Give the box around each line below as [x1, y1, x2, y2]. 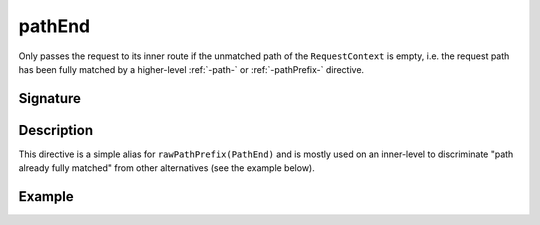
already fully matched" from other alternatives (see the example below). [18, 162, 315, 174]
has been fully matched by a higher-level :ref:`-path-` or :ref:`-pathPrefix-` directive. [18, 63, 365, 75]
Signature [18, 90, 82, 107]
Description [18, 121, 94, 139]
